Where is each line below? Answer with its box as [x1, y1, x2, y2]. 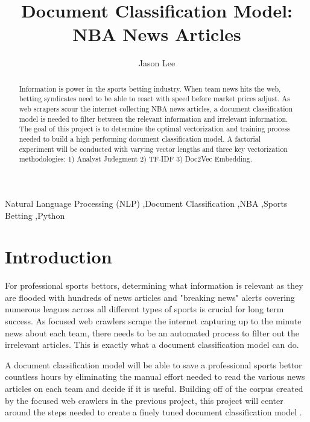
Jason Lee [138, 57, 176, 69]
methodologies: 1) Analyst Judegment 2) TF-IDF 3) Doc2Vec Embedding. [19, 154, 253, 164]
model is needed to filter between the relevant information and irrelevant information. [19, 113, 288, 124]
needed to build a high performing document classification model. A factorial [19, 133, 261, 143]
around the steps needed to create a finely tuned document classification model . [5, 406, 302, 418]
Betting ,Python [5, 209, 65, 221]
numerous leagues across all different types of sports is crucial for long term [5, 303, 284, 315]
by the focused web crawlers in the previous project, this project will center [5, 394, 283, 406]
